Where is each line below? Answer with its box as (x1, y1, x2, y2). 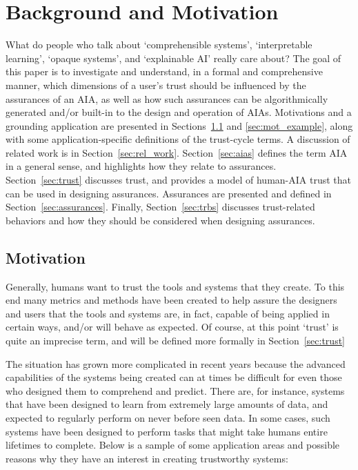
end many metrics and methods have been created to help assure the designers (6, 293, 337, 307)
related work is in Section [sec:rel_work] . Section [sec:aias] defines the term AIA (6, 145, 348, 159)
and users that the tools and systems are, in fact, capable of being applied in (6, 306, 330, 320)
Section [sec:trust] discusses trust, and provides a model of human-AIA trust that (6, 173, 351, 187)
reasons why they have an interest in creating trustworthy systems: (6, 451, 288, 465)
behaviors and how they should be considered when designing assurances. (6, 213, 315, 227)
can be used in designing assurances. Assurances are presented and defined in (6, 186, 332, 200)
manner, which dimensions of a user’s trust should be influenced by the (6, 77, 306, 92)
